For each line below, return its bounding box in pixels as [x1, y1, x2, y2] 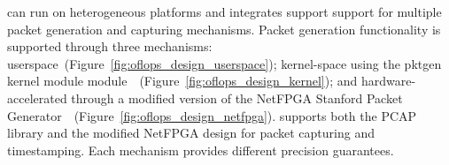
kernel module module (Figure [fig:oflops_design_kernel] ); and [7, 71, 358, 90]
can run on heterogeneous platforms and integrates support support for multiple [7, 3, 442, 20]
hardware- [360, 71, 416, 90]
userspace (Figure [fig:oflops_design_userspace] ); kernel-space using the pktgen [7, 54, 442, 72]
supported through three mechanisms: [7, 37, 213, 56]
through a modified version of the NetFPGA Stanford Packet [71, 88, 403, 107]
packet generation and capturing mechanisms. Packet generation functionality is [7, 19, 441, 38]
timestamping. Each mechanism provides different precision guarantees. [7, 140, 394, 159]
